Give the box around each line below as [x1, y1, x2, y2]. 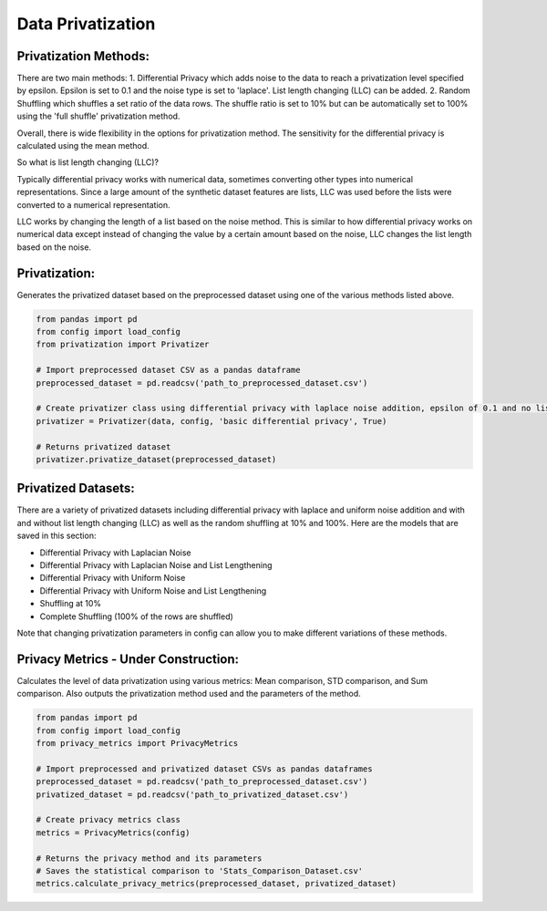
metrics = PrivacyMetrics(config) [36, 827, 191, 838]
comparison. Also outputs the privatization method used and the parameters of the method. [16, 688, 362, 699]
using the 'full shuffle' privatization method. [16, 110, 181, 122]
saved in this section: [16, 530, 97, 542]
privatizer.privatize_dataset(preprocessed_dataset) [36, 454, 277, 464]
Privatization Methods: [16, 48, 150, 64]
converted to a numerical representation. [16, 199, 170, 210]
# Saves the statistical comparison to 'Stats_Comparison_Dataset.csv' [36, 865, 364, 875]
